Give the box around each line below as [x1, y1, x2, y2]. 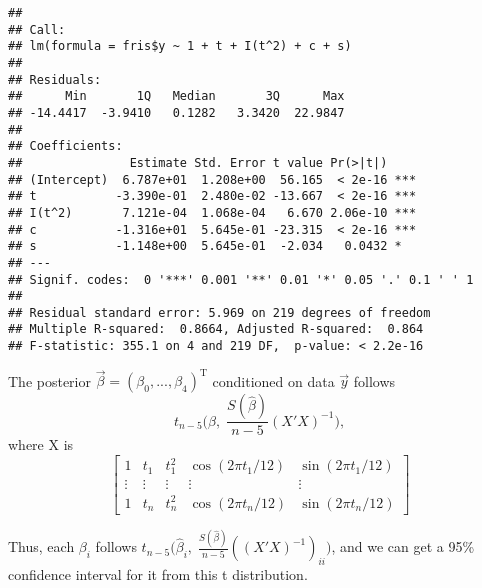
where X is [8, 434, 74, 455]
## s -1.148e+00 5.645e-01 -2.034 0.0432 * [8, 239, 402, 254]
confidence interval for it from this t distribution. [8, 564, 308, 585]
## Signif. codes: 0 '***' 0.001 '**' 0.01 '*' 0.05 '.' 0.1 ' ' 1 [8, 272, 474, 287]
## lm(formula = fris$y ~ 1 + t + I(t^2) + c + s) [8, 39, 352, 54]
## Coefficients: [8, 139, 123, 154]
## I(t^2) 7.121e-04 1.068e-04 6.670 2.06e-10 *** [8, 205, 417, 220]
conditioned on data [212, 370, 335, 391]
